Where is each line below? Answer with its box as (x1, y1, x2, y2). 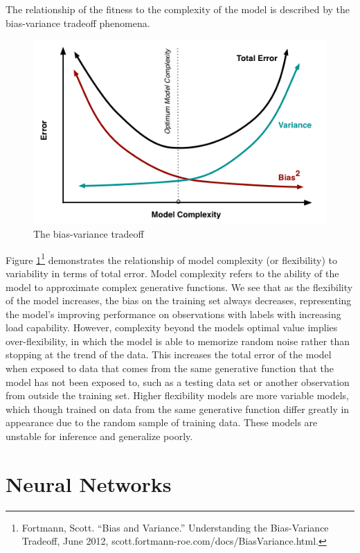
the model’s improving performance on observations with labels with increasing (6, 306, 341, 321)
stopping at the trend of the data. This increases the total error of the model (6, 347, 332, 362)
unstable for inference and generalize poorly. (6, 429, 193, 444)
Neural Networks (6, 469, 172, 498)
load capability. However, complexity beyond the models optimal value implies (6, 320, 338, 335)
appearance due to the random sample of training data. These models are (6, 415, 318, 430)
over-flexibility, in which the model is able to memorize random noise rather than (6, 333, 350, 348)
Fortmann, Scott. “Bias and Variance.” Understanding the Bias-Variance (21, 520, 329, 534)
